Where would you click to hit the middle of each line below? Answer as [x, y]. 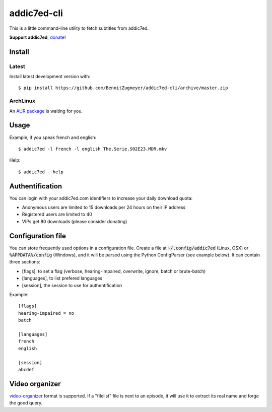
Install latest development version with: [50, 77]
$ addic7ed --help [41, 172]
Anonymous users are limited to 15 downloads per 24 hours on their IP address [104, 207]
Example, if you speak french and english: [53, 137]
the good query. [26, 403]
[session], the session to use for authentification [72, 285]
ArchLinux [22, 101]
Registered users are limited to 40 [57, 215]
